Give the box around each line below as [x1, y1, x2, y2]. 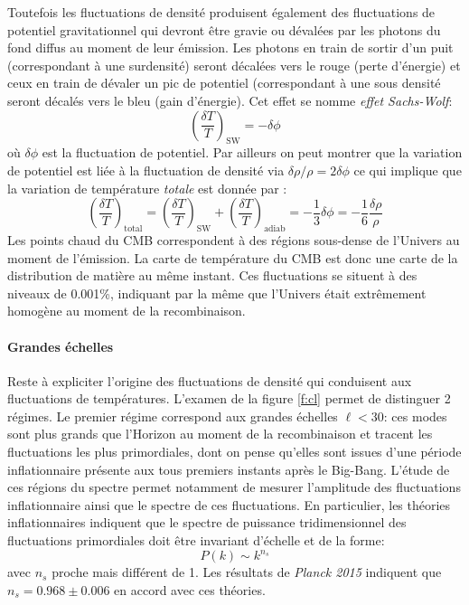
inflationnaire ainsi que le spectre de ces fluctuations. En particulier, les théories [7, 495, 451, 514]
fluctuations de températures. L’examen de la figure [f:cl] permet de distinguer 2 [7, 389, 451, 408]
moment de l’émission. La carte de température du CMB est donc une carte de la [7, 248, 458, 267]
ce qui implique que [353, 160, 462, 179]
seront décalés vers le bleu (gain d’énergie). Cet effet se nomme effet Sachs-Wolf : [7, 90, 453, 109]
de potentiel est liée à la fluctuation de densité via [7, 160, 285, 179]
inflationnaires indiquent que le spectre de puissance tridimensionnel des [7, 513, 407, 532]
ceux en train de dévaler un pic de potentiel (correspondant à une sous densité [7, 73, 441, 92]
